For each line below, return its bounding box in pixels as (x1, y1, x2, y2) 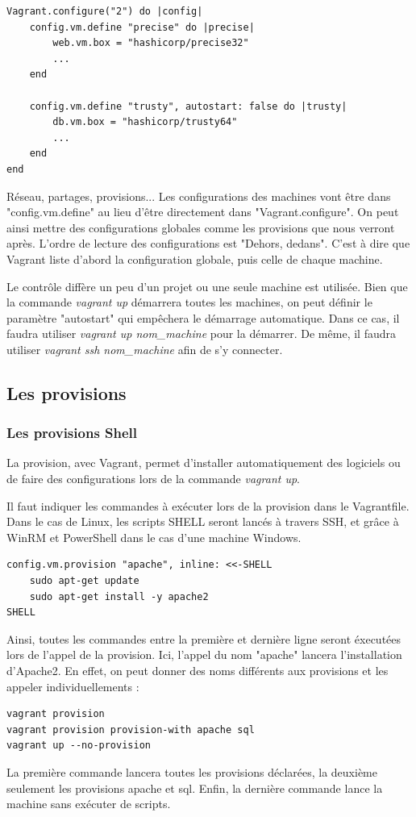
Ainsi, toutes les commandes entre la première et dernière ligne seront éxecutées (6, 630, 401, 647)
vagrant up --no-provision (6, 740, 151, 752)
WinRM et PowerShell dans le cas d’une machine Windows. (6, 528, 302, 545)
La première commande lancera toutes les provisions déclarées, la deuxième (6, 763, 377, 780)
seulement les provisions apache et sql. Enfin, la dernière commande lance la (6, 779, 383, 796)
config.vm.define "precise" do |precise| (29, 21, 255, 33)
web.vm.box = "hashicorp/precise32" (52, 37, 249, 49)
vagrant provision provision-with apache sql (6, 723, 255, 736)
